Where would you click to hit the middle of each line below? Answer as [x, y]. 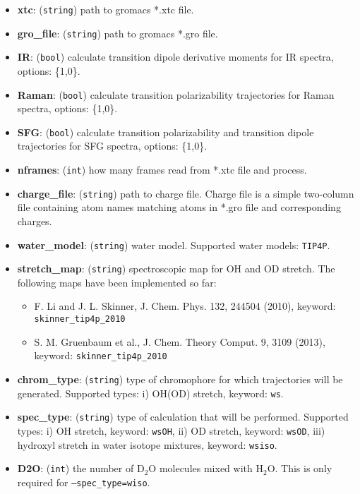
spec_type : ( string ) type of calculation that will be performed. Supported [183, 417]
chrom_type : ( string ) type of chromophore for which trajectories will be [180, 379]
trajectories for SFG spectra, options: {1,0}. [112, 146]
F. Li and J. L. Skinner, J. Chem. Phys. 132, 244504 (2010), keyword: [185, 306]
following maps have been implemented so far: [117, 282]
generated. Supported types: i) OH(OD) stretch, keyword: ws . [150, 393]
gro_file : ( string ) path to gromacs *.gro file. [118, 33]
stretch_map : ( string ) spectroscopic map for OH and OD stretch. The [176, 269]
